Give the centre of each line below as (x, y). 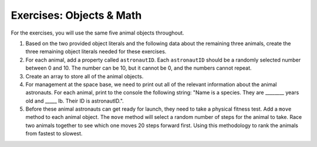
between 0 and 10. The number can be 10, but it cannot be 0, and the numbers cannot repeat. (139, 68)
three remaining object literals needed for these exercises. (96, 52)
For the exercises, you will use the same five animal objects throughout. (97, 33)
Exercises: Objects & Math (76, 15)
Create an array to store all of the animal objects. (85, 76)
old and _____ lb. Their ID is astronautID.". (75, 101)
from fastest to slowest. (54, 134)
